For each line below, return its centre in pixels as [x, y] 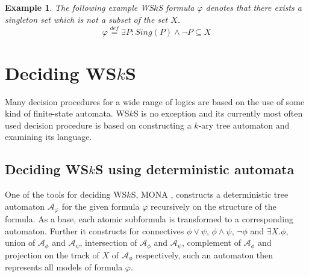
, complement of [211, 242]
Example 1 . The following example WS [80, 7]
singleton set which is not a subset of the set [86, 19]
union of [20, 242]
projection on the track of [52, 254]
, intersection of [108, 242]
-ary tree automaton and [244, 125]
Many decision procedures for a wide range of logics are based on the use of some [155, 101]
